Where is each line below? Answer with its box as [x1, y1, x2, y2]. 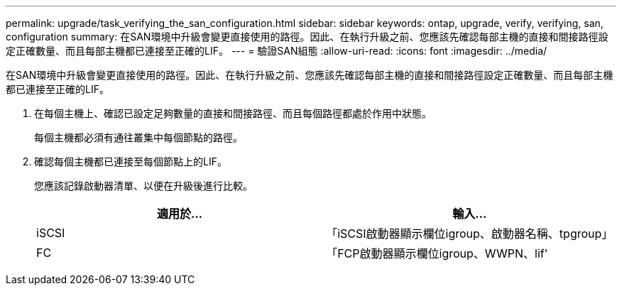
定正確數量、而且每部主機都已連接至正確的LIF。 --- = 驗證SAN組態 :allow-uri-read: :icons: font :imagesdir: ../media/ [6, 45, 547, 57]
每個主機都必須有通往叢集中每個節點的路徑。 [34, 131, 243, 143]
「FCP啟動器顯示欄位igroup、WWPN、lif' [326, 246, 548, 260]
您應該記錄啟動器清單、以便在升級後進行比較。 [34, 180, 253, 192]
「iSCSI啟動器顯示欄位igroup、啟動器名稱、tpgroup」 [326, 226, 613, 241]
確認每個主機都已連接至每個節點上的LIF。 [34, 155, 227, 168]
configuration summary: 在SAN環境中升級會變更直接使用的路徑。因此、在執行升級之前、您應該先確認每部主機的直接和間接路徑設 [6, 31, 609, 43]
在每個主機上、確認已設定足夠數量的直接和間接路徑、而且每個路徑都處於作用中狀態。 [34, 107, 432, 119]
